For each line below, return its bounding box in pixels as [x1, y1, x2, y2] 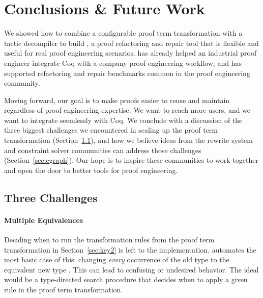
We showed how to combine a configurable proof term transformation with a [4, 28, 243, 38]
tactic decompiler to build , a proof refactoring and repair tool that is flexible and [4, 37, 259, 48]
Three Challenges [4, 189, 98, 205]
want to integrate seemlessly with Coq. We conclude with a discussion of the [4, 114, 243, 125]
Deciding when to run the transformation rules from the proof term [4, 234, 215, 245]
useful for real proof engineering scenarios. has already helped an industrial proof [4, 47, 257, 58]
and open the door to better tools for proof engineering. [4, 164, 178, 175]
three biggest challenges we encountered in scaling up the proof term [4, 125, 218, 135]
